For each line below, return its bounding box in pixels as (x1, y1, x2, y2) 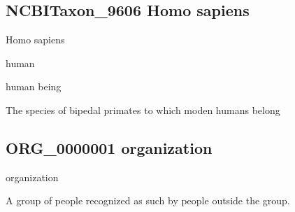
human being (6, 79, 62, 94)
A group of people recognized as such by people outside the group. (6, 193, 290, 208)
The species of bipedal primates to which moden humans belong (6, 102, 280, 117)
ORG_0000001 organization (6, 136, 213, 158)
